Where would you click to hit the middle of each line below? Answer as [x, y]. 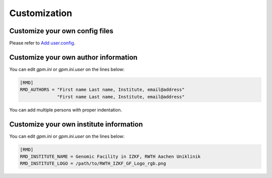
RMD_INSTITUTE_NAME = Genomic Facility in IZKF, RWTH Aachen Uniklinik [110, 157]
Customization [41, 13]
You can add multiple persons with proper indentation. [66, 110]
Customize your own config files [61, 31]
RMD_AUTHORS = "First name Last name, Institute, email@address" [102, 90]
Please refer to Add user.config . [42, 43]
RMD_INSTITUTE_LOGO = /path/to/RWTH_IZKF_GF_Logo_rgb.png [93, 164]
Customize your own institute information [76, 124]
